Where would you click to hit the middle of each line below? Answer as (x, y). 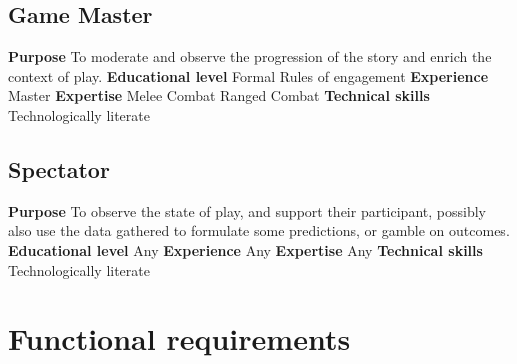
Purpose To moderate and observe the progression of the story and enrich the (250, 56)
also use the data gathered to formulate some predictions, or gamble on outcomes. (259, 230)
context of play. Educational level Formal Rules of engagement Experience (248, 75)
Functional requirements (179, 338)
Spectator (59, 168)
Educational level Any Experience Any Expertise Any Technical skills (245, 249)
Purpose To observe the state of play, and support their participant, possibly (247, 210)
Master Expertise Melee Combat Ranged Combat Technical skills (219, 95)
